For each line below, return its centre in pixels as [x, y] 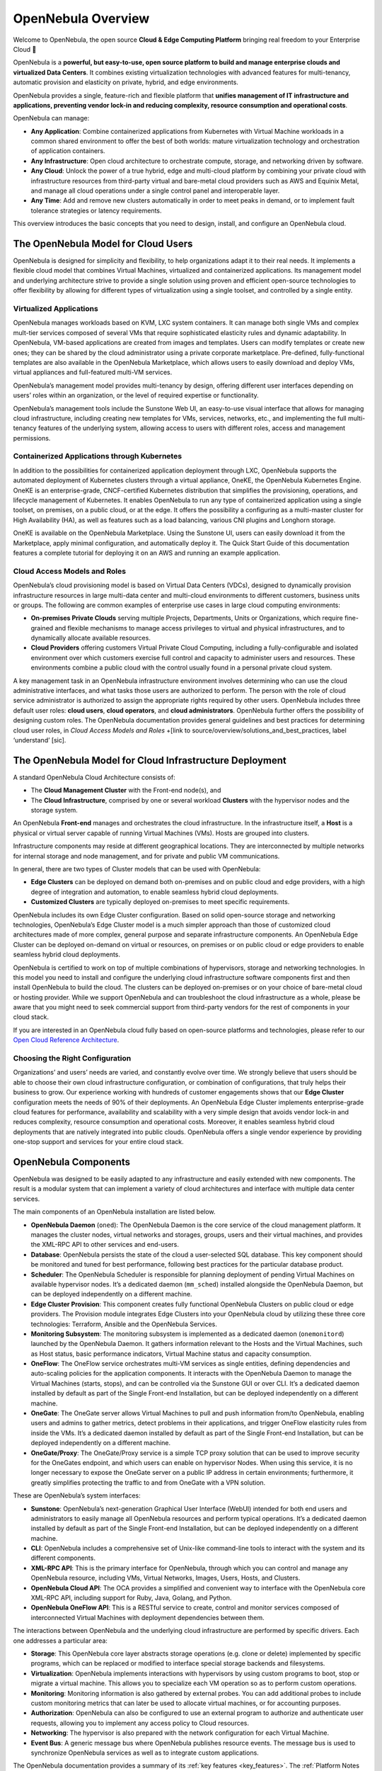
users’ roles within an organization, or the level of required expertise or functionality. [136, 395]
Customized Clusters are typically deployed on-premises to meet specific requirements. [160, 902]
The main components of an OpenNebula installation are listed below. [114, 1212]
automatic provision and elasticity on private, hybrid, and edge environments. [126, 82]
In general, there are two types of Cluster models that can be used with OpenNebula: [137, 869]
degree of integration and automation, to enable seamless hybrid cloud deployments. [155, 892]
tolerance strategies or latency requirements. [96, 210]
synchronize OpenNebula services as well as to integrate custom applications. [145, 1753]
